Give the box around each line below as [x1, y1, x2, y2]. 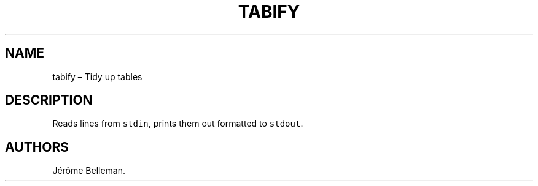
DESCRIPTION [5, 92, 93, 108]
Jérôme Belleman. [52, 165, 126, 176]
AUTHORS [5, 139, 69, 155]
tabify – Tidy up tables [52, 71, 142, 82]
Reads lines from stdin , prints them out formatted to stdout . [52, 118, 303, 129]
